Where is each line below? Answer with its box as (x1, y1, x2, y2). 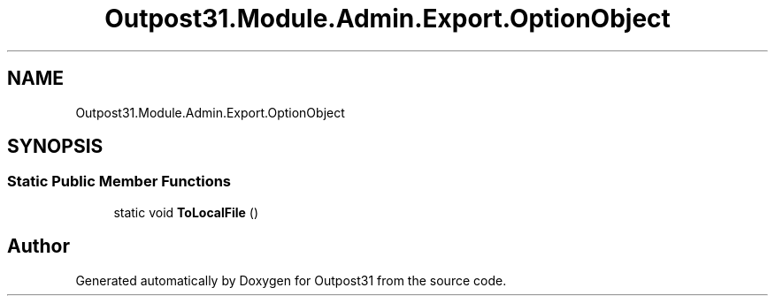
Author (7, 235, 70, 258)
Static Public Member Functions (7, 172, 232, 191)
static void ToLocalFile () (113, 204, 259, 220)
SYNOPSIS (7, 135, 104, 158)
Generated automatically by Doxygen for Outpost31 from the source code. (75, 272, 507, 288)
